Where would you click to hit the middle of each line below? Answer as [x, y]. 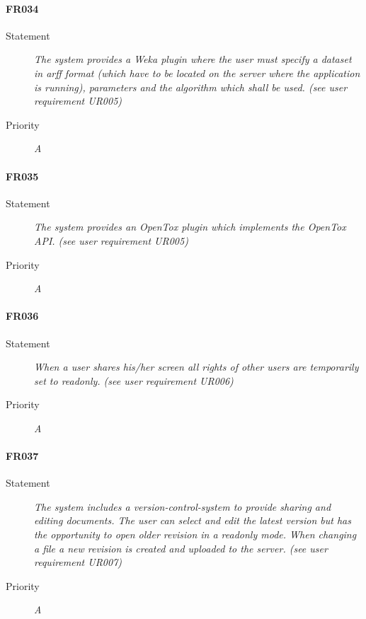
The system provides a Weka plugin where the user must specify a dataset [193, 59]
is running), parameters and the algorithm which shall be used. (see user [191, 87]
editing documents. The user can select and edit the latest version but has [193, 520]
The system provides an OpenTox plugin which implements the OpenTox [190, 227]
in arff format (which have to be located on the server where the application [197, 73]
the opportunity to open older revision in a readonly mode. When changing [195, 534]
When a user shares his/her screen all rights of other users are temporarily [196, 367]
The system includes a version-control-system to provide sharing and [183, 506]
